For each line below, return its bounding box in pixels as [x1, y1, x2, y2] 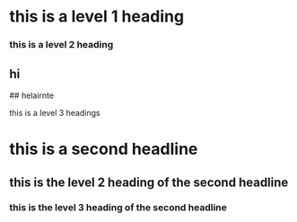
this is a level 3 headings [9, 107, 100, 118]
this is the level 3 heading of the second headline [9, 201, 227, 214]
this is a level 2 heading [9, 39, 114, 51]
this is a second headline [9, 139, 198, 159]
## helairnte [9, 90, 55, 101]
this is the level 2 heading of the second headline [9, 174, 289, 190]
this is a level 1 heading [9, 6, 185, 27]
